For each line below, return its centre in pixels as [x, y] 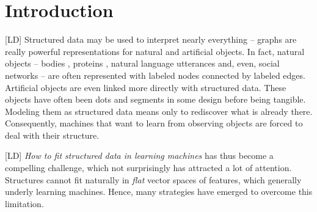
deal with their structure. [52, 135]
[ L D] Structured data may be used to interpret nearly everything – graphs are [151, 39]
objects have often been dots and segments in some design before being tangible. [155, 99]
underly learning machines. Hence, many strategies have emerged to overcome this [159, 192]
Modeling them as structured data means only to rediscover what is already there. [159, 111]
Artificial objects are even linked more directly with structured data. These [146, 87]
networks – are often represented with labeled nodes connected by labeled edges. [155, 75]
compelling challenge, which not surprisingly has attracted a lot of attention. [148, 168]
